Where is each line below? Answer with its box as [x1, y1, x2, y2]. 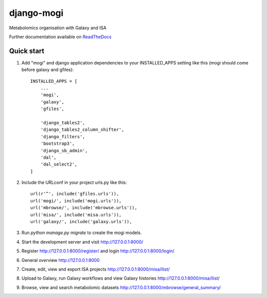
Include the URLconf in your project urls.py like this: [21, 179, 127, 185]
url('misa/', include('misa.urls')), [30, 212, 122, 218]
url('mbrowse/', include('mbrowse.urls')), [30, 205, 137, 211]
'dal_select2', [40, 162, 78, 167]
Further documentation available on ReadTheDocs [9, 34, 112, 40]
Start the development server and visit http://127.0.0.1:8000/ [21, 238, 143, 245]
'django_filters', [40, 134, 86, 139]
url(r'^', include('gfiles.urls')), [30, 191, 119, 197]
